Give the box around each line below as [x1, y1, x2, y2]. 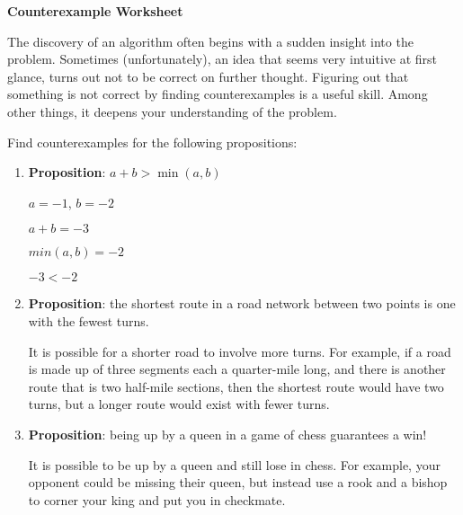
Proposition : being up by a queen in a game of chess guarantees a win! [28, 424, 427, 443]
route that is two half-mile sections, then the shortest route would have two [28, 377, 444, 395]
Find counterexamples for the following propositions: [7, 132, 298, 151]
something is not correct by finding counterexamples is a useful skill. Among [7, 84, 428, 103]
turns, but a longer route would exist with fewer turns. [28, 395, 330, 413]
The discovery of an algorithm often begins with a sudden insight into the [7, 31, 414, 50]
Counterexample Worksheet [7, 2, 183, 20]
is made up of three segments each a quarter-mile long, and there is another [28, 360, 446, 378]
